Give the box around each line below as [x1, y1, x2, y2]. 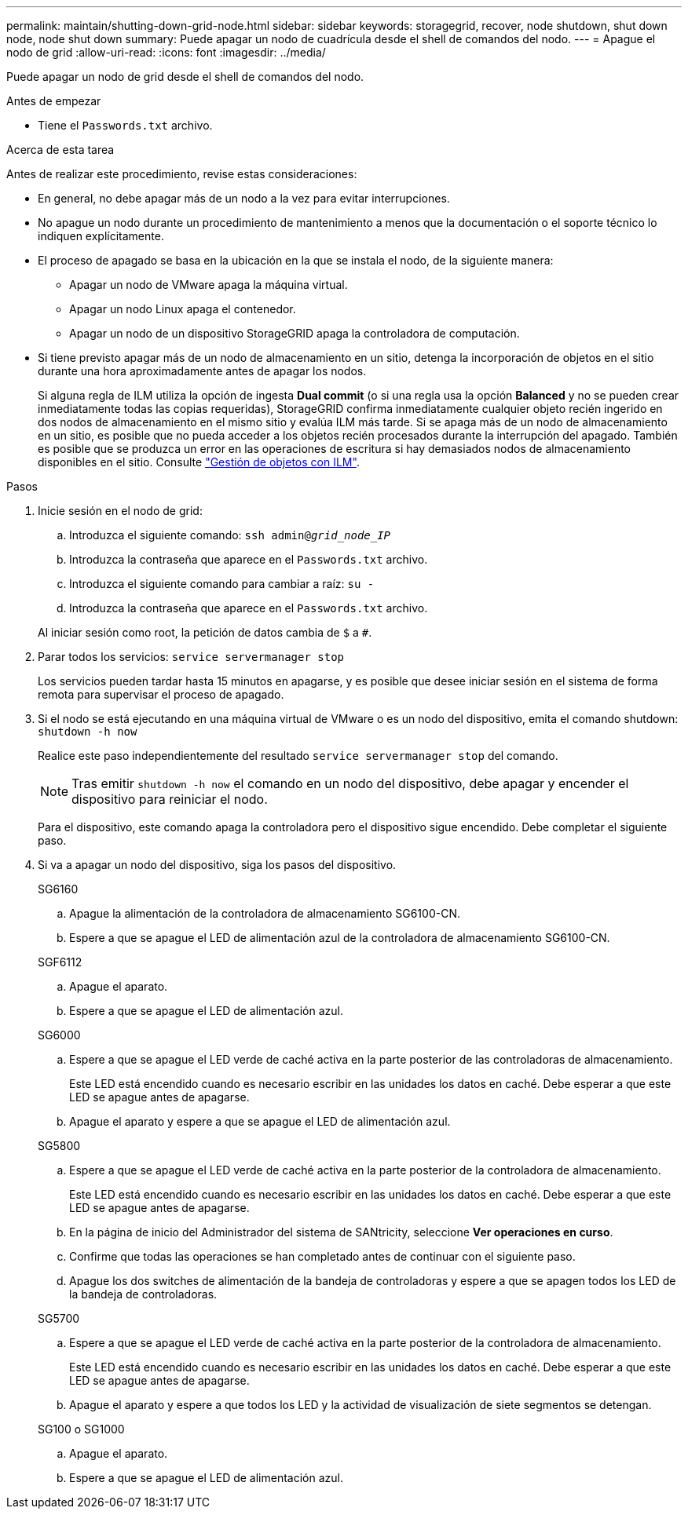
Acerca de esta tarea [6, 143, 115, 156]
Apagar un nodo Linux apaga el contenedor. [69, 302, 296, 316]
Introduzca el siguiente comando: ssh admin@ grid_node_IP [69, 528, 391, 542]
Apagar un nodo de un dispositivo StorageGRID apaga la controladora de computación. [69, 327, 520, 340]
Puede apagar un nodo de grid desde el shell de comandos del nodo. [6, 70, 364, 83]
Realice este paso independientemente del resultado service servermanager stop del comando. [38, 749, 558, 762]
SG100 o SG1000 [38, 1422, 125, 1436]
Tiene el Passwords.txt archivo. [38, 119, 213, 132]
